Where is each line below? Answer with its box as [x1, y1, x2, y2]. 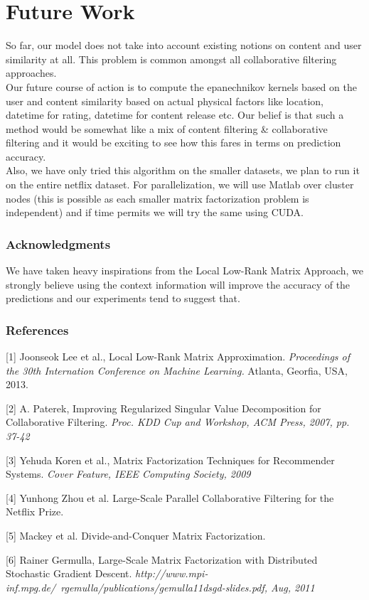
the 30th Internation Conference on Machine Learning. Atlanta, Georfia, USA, [6, 363, 348, 377]
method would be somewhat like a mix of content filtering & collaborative [6, 121, 328, 136]
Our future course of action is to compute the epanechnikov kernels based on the [6, 79, 357, 94]
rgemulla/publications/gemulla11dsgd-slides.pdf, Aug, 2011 [60, 579, 315, 594]
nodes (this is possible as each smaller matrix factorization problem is [6, 191, 309, 205]
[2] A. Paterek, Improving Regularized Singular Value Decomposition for [6, 400, 321, 415]
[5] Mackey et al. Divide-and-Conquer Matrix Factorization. [6, 528, 266, 542]
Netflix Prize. [6, 504, 64, 519]
